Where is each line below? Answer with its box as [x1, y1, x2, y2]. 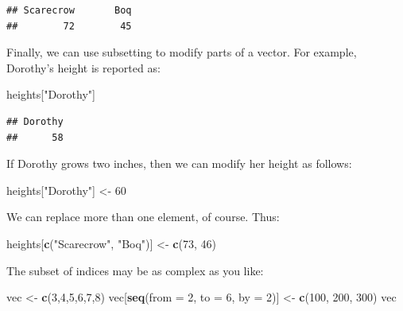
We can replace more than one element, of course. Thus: [6, 208, 280, 225]
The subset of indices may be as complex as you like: [6, 262, 264, 278]
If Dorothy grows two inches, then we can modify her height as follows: [6, 155, 352, 172]
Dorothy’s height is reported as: [6, 59, 161, 76]
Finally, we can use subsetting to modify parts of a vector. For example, [6, 44, 357, 60]
